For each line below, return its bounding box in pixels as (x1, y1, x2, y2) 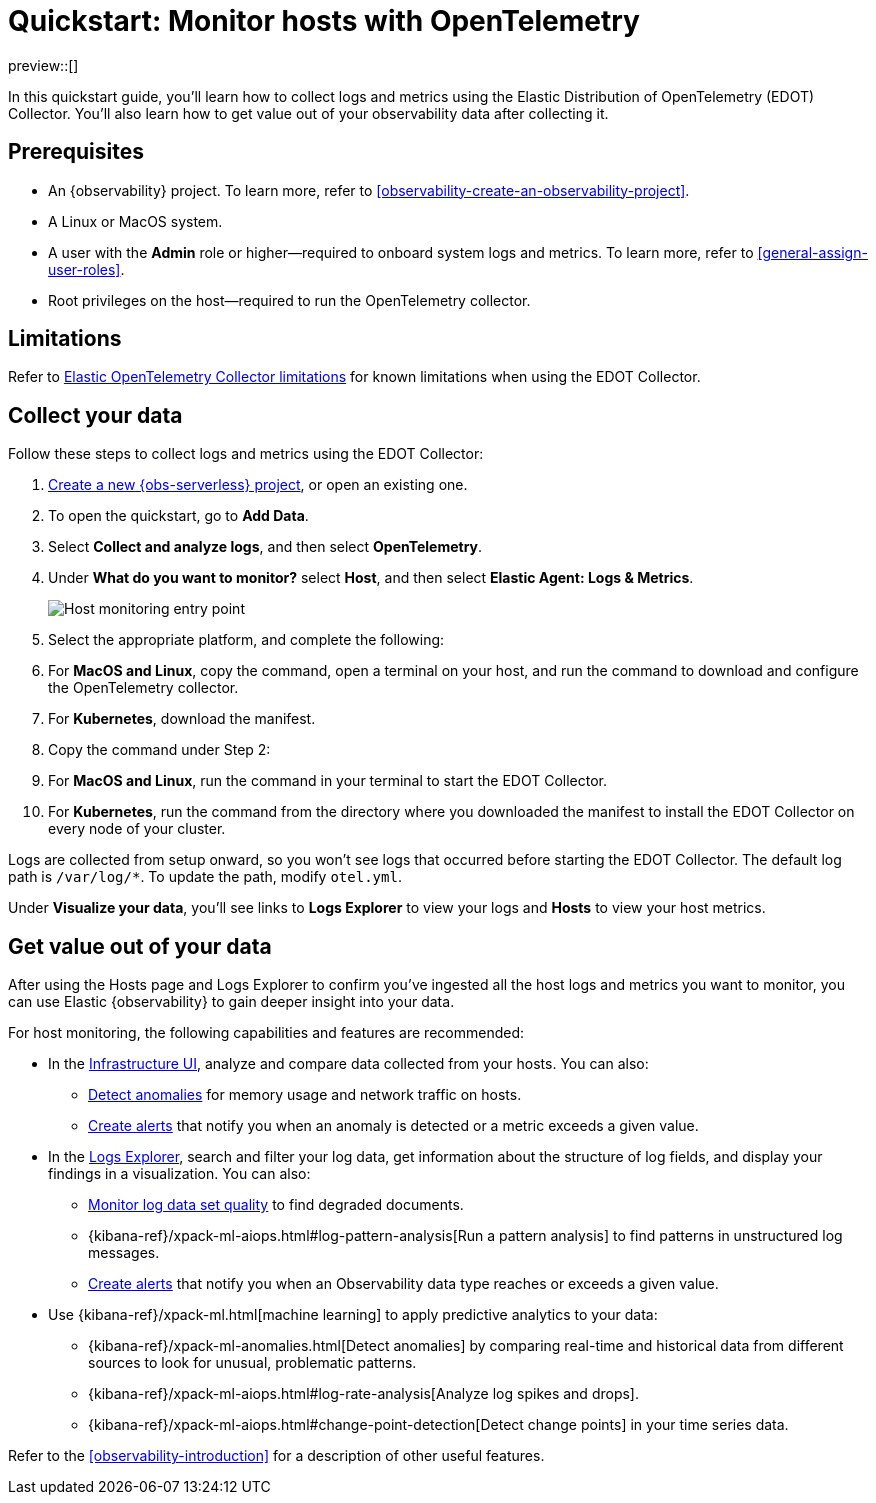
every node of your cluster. (48, 820, 226, 838)
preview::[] (8, 56, 79, 74)
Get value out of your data (8, 933, 272, 959)
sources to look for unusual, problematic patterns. (88, 1354, 417, 1372)
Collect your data (8, 402, 183, 428)
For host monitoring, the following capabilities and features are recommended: (8, 1024, 524, 1042)
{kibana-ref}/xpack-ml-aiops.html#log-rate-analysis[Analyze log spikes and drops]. (88, 1385, 639, 1403)
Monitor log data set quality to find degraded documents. (88, 1196, 464, 1214)
